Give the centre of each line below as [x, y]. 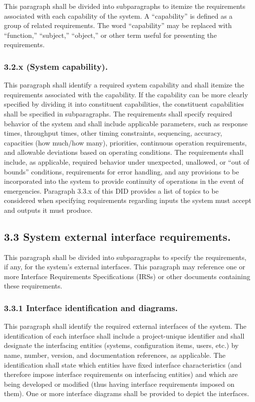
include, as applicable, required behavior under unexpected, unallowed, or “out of [127, 161]
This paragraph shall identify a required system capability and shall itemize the [124, 85]
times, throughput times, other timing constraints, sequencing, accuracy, [113, 133]
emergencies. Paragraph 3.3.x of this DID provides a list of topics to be [111, 190]
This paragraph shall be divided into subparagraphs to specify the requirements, [125, 257]
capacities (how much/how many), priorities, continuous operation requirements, [126, 142]
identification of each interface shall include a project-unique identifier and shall [124, 335]
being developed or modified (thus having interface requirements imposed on [119, 384]
